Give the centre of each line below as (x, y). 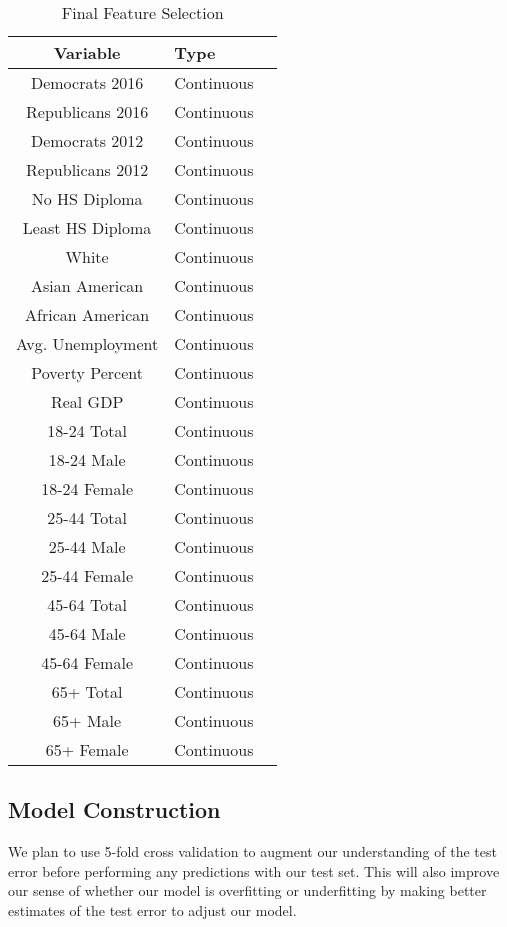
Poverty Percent (87, 372)
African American (87, 314)
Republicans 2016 (87, 111)
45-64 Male (87, 633)
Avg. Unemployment (87, 343)
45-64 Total (87, 604)
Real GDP (87, 401)
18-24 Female (87, 488)
